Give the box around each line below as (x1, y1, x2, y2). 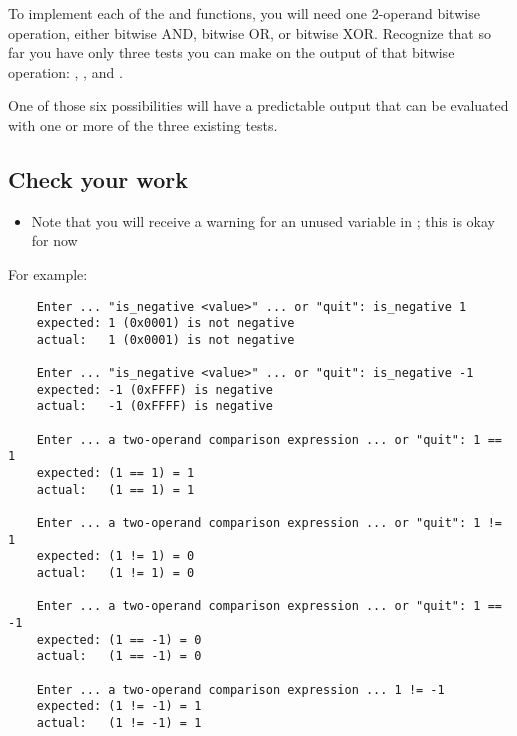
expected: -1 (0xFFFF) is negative (36, 382, 273, 397)
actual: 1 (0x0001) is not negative (36, 332, 295, 347)
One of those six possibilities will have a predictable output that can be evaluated (8, 95, 509, 116)
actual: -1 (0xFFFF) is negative (36, 399, 273, 414)
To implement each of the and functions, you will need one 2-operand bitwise (8, 3, 480, 23)
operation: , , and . (8, 61, 123, 82)
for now (31, 230, 78, 251)
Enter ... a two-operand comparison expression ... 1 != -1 (36, 682, 445, 697)
